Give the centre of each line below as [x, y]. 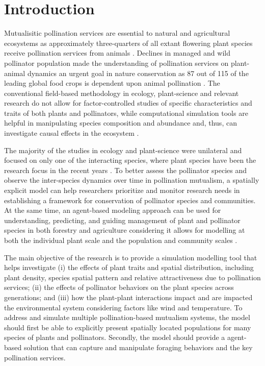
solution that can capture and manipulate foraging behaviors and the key [138, 347]
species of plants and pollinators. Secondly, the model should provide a [115, 337]
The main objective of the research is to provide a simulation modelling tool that [131, 257]
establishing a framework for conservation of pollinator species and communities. [130, 200]
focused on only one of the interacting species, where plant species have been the [130, 160]
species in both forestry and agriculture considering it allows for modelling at [125, 230]
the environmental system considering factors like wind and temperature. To [123, 307]
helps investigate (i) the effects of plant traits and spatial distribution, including [129, 267]
